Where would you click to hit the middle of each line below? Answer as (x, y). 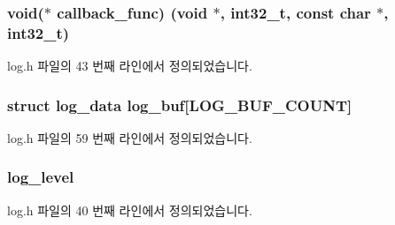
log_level (41, 177)
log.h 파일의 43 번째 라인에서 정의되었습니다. (130, 66)
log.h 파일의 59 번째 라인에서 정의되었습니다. (130, 137)
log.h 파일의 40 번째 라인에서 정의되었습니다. (130, 210)
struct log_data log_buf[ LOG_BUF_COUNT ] (180, 105)
